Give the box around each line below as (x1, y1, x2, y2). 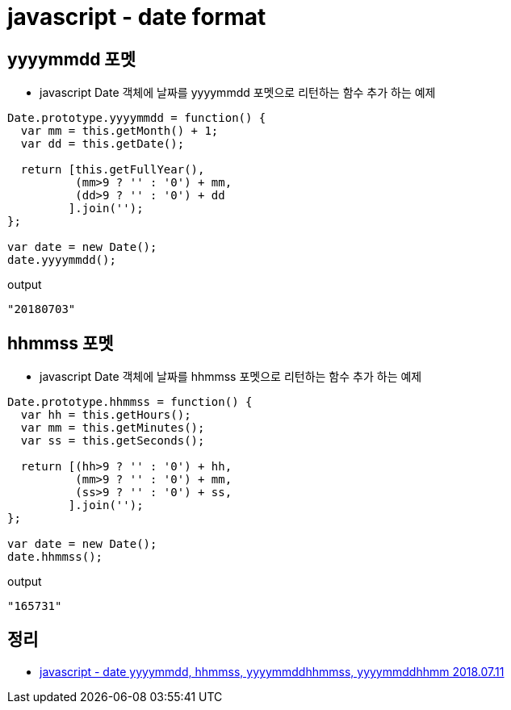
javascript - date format (7, 3, 266, 31)
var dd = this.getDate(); (20, 137, 185, 151)
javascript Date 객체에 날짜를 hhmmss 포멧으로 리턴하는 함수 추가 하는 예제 (40, 370, 422, 384)
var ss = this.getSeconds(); (20, 434, 205, 448)
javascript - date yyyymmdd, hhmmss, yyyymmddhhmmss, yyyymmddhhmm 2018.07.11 (40, 664, 505, 679)
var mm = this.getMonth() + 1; (20, 124, 219, 138)
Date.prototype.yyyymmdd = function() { (7, 111, 266, 125)
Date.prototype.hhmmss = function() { (7, 395, 253, 409)
